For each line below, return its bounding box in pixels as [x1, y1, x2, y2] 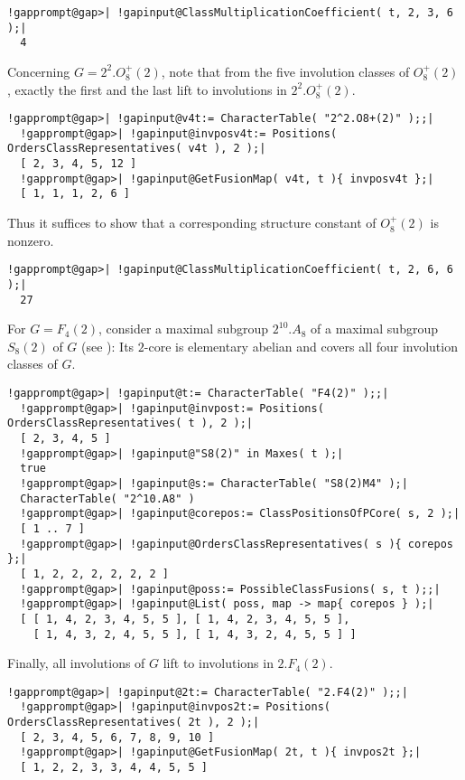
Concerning [7, 61, 70, 80]
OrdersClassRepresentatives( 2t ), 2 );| [7, 716, 260, 729]
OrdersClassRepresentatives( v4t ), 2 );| [7, 142, 266, 155]
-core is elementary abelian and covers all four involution [144, 336, 458, 355]
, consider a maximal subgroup [98, 319, 269, 338]
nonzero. [7, 230, 54, 249]
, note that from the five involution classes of [161, 61, 410, 80]
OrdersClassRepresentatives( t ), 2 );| [7, 417, 254, 430]
